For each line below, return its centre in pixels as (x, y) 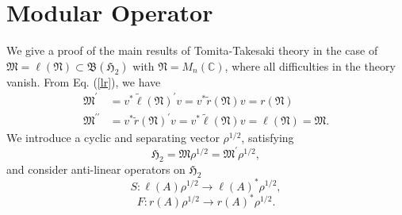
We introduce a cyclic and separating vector (113, 138)
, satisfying (268, 138)
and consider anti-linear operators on (96, 169)
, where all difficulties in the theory (310, 65)
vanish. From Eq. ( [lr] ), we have (84, 81)
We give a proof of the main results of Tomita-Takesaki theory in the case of (192, 50)
